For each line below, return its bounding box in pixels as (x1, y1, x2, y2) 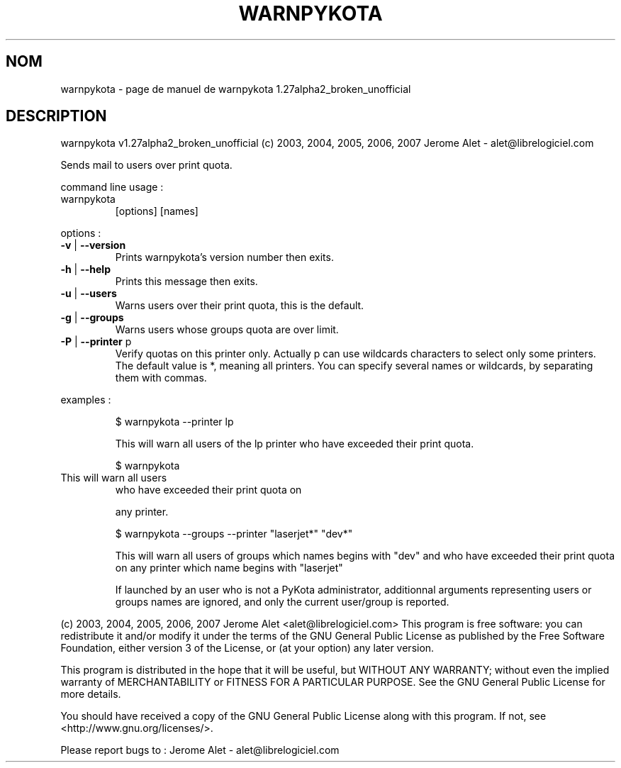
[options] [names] (115, 205, 198, 218)
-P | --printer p (60, 335, 132, 348)
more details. (60, 688, 121, 701)
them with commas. (115, 372, 207, 384)
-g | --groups (60, 311, 124, 324)
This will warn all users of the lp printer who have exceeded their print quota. (115, 438, 474, 450)
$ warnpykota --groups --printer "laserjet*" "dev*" (115, 528, 353, 540)
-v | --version (60, 239, 126, 252)
